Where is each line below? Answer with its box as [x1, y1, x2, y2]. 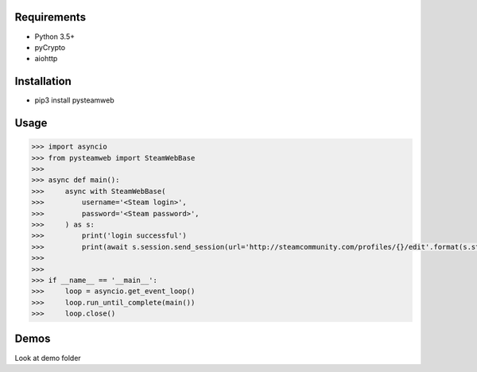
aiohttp [34, 54, 58, 64]
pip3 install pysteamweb [34, 95, 114, 105]
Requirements [14, 10, 87, 24]
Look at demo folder [14, 353, 81, 362]
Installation [14, 75, 72, 88]
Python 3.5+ [34, 32, 76, 41]
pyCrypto [34, 42, 66, 52]
